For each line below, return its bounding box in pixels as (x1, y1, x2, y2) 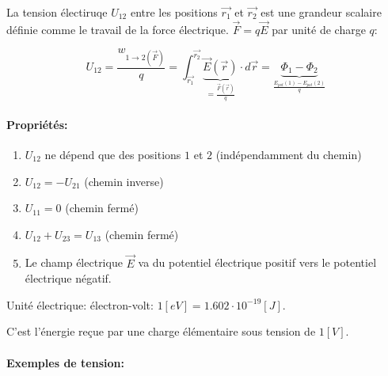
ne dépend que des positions (44, 146, 181, 162)
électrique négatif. (25, 270, 112, 287)
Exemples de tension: (6, 354, 124, 370)
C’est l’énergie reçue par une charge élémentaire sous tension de (6, 323, 316, 340)
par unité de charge (272, 21, 366, 37)
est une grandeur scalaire (261, 4, 382, 20)
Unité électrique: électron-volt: (6, 296, 154, 313)
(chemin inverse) (84, 173, 164, 189)
